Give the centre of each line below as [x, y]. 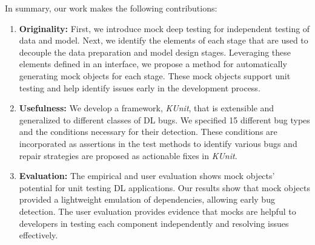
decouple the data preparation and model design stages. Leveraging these [155, 52]
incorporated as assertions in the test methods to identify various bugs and [158, 143]
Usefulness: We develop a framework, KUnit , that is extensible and [147, 108]
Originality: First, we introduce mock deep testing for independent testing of [164, 28]
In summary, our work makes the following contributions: [111, 8]
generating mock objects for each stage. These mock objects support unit [155, 75]
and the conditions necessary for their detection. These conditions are [148, 132]
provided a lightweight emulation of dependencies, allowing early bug [147, 199]
